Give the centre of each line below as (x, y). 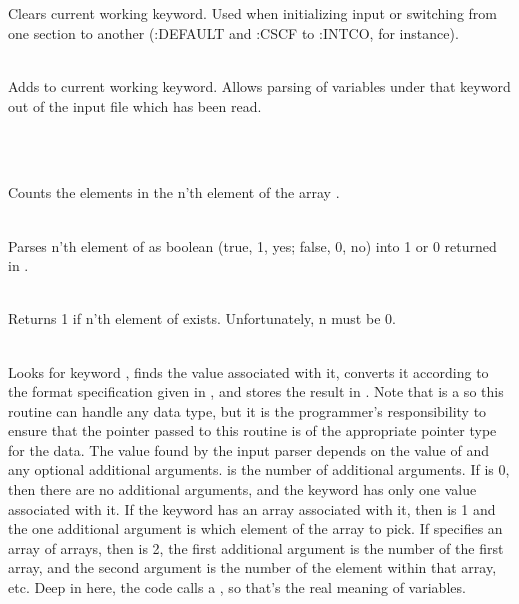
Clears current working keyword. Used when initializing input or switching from (252, 13)
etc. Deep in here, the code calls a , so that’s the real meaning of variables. (237, 587)
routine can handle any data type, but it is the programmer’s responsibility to (247, 410)
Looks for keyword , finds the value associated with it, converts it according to (248, 371)
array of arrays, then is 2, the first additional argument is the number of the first (256, 547)
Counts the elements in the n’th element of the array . (174, 192)
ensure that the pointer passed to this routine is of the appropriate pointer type (252, 430)
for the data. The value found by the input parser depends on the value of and (248, 449)
